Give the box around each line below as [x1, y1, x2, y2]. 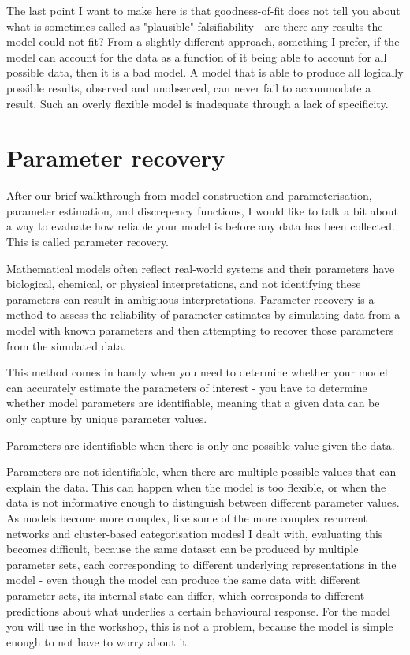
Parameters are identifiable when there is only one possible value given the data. [6, 436, 395, 453]
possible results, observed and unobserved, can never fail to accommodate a [6, 79, 371, 95]
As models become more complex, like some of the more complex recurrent [6, 509, 368, 526]
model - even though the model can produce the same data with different [6, 571, 360, 588]
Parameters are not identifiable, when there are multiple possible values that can [6, 463, 397, 480]
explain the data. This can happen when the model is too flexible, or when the [6, 478, 386, 495]
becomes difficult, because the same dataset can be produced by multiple [6, 541, 359, 557]
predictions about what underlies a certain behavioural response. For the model [6, 602, 390, 619]
